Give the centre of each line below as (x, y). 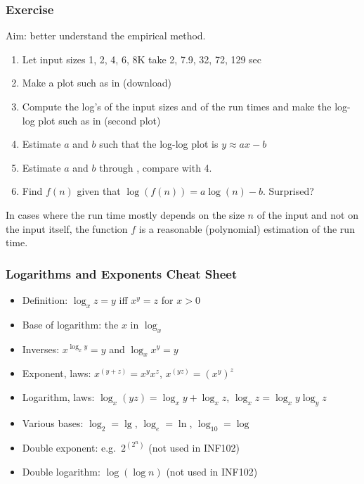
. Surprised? (288, 191)
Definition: (45, 299)
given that (99, 191)
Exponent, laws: (57, 373)
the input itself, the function (67, 228)
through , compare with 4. (156, 167)
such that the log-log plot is (159, 144)
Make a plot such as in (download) (97, 83)
